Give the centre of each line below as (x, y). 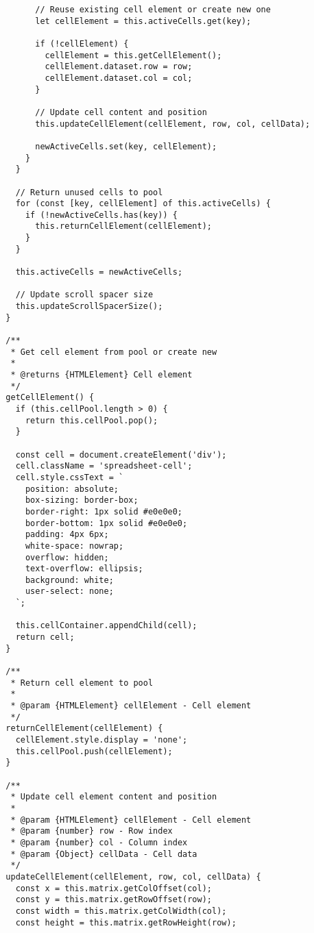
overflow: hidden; (67, 557)
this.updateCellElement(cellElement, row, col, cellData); (173, 124)
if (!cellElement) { (82, 43)
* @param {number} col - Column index (99, 842)
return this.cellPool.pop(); (92, 420)
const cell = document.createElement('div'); (121, 455)
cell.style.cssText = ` (70, 477)
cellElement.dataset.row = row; (119, 67)
